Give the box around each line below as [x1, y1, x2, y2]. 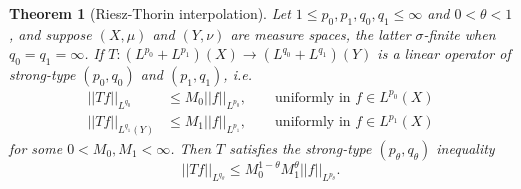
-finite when [423, 23, 496, 44]
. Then [170, 137, 212, 158]
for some [9, 137, 63, 158]
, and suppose [9, 23, 92, 44]
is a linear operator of [377, 43, 511, 64]
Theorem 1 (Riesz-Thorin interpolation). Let [9, 3, 291, 23]
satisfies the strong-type [229, 137, 372, 158]
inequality [436, 137, 495, 158]
